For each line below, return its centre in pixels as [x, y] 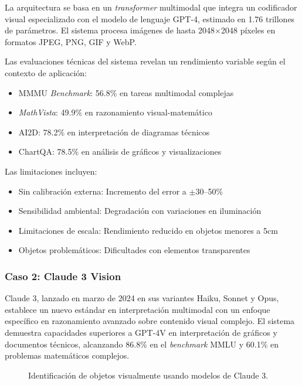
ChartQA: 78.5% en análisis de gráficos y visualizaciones [120, 151]
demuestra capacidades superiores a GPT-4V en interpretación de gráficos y [141, 332]
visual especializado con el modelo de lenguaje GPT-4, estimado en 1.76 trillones [150, 18]
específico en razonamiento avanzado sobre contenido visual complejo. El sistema [150, 321]
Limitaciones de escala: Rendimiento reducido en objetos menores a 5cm [148, 230]
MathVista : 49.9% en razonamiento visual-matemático [115, 112]
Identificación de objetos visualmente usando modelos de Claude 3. [148, 375]
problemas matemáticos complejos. [67, 355]
